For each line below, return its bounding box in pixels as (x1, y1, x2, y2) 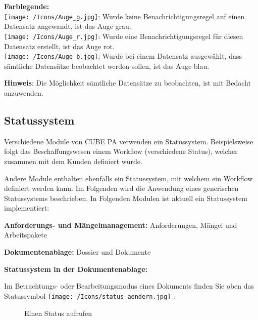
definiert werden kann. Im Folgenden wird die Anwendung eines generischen (4, 183, 239, 193)
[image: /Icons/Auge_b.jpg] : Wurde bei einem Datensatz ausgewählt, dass (4, 51, 242, 61)
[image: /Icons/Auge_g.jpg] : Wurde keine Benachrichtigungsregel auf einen (4, 11, 245, 21)
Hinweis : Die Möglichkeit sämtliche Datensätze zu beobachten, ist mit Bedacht (4, 77, 251, 88)
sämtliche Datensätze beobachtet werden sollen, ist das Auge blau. (4, 60, 210, 71)
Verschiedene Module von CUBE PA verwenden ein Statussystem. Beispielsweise (4, 136, 253, 146)
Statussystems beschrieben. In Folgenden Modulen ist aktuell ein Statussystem (4, 192, 247, 203)
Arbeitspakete (4, 229, 47, 240)
